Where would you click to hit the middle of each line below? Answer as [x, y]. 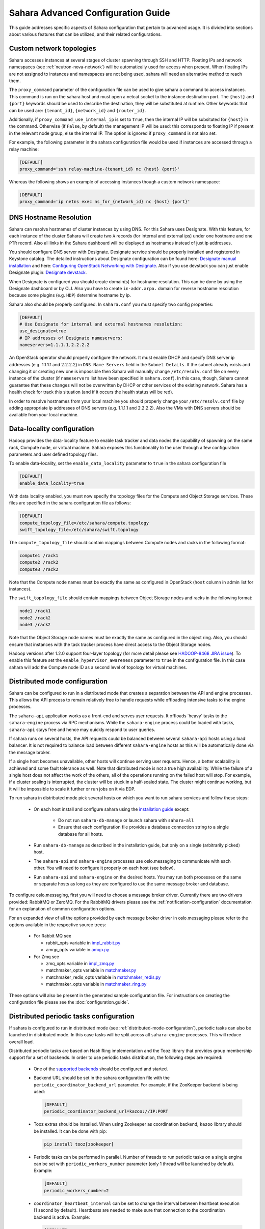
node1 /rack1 [35, 611]
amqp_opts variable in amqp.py [78, 950]
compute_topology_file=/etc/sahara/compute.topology [84, 523]
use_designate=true [43, 331]
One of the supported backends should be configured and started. [101, 1069]
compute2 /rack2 [39, 562]
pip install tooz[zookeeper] [79, 1144]
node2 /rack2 [35, 618]
